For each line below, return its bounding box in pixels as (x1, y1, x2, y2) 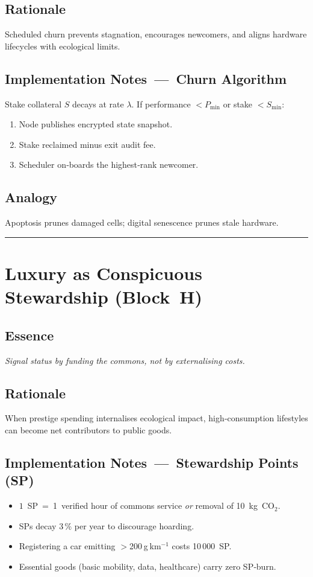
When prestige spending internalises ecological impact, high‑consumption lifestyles (5, 412, 308, 424)
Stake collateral (5, 97, 62, 110)
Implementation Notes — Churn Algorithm (5, 69, 287, 88)
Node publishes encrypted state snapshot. (19, 118, 173, 130)
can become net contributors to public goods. (5, 423, 172, 436)
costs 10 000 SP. (172, 540, 232, 552)
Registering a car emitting (19, 540, 116, 552)
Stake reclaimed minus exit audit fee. (19, 138, 156, 150)
